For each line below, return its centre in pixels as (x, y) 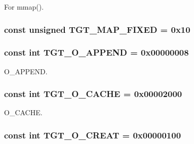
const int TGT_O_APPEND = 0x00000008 (96, 52)
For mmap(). (24, 7)
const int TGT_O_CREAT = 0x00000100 (93, 135)
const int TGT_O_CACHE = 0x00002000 (93, 94)
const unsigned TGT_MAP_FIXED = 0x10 (97, 29)
